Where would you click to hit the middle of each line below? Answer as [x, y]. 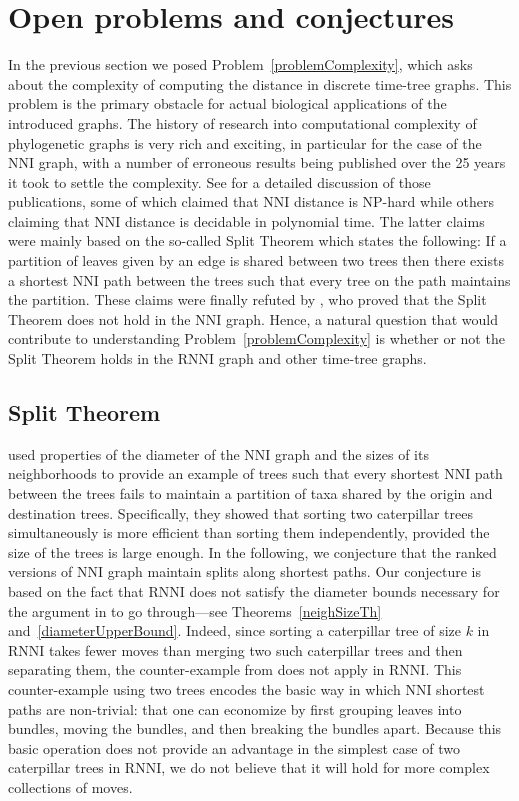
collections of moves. [70, 786]
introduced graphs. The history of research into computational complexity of [242, 122]
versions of [40, 571]
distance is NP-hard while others [393, 201]
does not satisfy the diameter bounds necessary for [344, 590]
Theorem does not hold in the [99, 318]
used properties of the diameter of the [124, 453]
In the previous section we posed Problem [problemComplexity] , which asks [240, 64]
